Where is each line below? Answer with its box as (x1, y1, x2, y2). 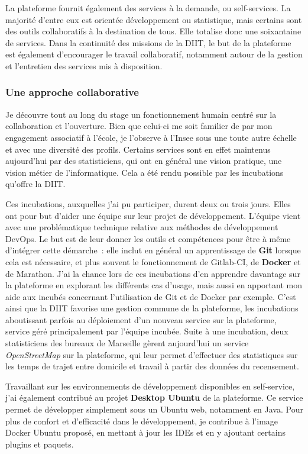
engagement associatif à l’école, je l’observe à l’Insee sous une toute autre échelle (5, 131, 297, 143)
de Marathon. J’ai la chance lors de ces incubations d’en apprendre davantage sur (5, 267, 300, 279)
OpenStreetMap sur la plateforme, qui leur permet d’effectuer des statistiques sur (5, 348, 298, 360)
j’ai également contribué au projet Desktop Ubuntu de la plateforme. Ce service (5, 391, 303, 404)
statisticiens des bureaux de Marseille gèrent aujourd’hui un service (5, 337, 249, 349)
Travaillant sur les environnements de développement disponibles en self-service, (5, 379, 295, 392)
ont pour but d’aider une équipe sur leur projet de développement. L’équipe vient (5, 209, 301, 221)
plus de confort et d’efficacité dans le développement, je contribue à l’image (5, 414, 278, 427)
